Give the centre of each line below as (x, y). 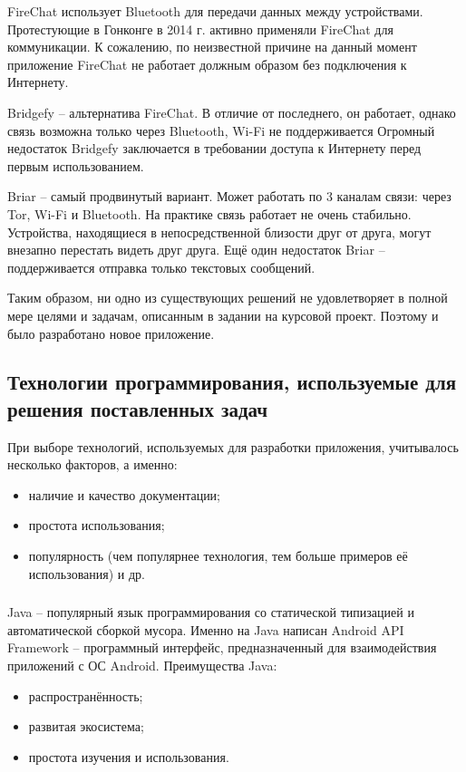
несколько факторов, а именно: (92, 464)
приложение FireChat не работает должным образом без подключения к (207, 64)
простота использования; (97, 525)
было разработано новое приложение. (111, 333)
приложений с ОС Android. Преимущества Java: (142, 665)
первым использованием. (76, 165)
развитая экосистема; (86, 726)
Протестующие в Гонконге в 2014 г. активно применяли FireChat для (200, 29)
